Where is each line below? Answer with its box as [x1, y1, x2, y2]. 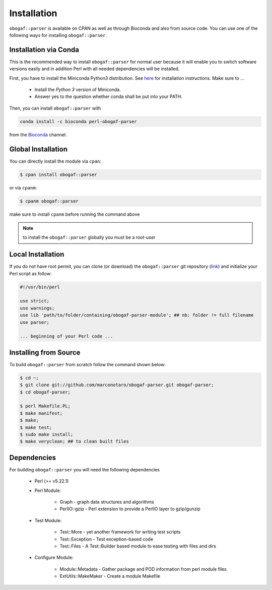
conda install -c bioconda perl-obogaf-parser [20, 119, 137, 124]
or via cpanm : [9, 184, 37, 190]
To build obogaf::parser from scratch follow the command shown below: [9, 361, 166, 367]
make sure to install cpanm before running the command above [9, 211, 140, 217]
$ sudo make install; [20, 432, 74, 437]
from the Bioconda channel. [9, 131, 67, 137]
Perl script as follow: [9, 270, 52, 276]
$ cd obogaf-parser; [20, 389, 71, 395]
